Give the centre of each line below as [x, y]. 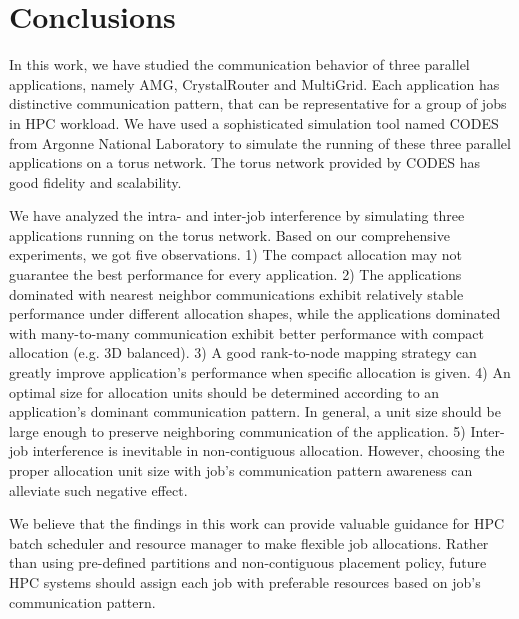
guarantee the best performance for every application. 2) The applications [235, 274]
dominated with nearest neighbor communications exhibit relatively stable [236, 293]
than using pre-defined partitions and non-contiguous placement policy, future [248, 562]
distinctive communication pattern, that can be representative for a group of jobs [258, 103]
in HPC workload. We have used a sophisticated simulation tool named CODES [254, 122]
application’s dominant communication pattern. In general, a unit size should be [255, 411]
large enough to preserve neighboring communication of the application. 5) [237, 430]
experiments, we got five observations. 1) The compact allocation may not [235, 254]
